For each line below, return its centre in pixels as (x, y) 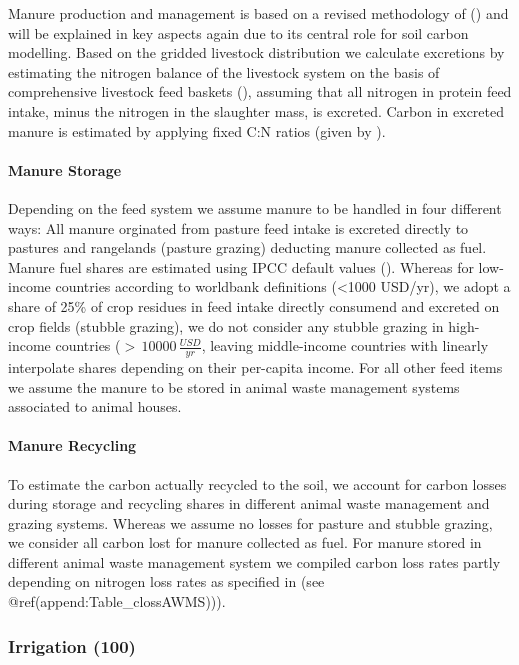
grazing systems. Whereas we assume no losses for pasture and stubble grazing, (250, 522)
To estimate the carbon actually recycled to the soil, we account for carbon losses (257, 483)
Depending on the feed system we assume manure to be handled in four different (255, 207)
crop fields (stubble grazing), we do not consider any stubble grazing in (226, 325)
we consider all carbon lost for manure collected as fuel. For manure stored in (245, 542)
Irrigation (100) (72, 645)
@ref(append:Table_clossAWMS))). (117, 601)
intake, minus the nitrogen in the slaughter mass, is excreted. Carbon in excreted (256, 110)
